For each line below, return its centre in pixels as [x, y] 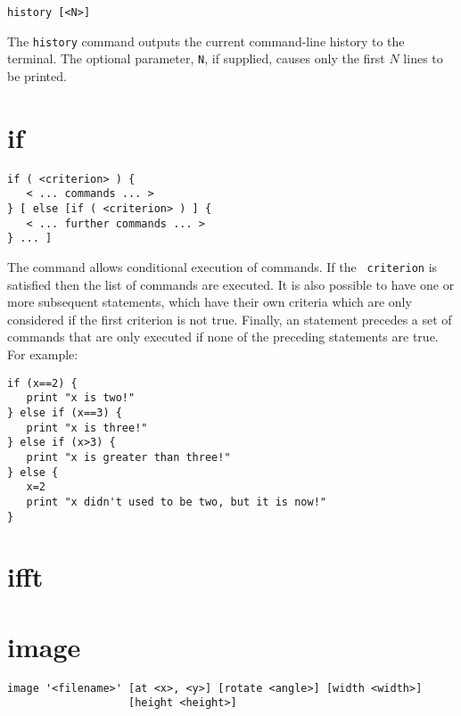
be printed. [37, 75]
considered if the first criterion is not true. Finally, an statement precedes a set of [230, 319]
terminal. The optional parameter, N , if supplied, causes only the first [196, 58]
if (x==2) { [42, 383]
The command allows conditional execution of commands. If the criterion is [222, 266]
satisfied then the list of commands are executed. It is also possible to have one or [231, 284]
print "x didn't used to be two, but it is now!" [176, 502]
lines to [423, 58]
